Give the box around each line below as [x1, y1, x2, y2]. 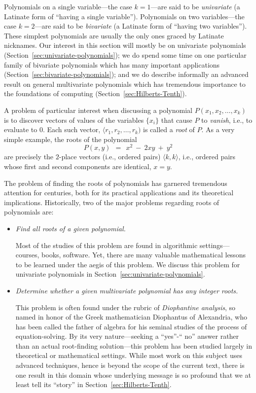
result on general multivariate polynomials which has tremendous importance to [4, 78, 246, 89]
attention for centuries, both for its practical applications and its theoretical [4, 187, 234, 198]
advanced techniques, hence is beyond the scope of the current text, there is [15, 360, 245, 370]
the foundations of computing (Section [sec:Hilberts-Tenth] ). [4, 88, 187, 99]
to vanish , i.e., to [201, 114, 253, 125]
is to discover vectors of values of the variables [4, 114, 144, 125]
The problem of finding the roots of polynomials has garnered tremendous [4, 178, 227, 188]
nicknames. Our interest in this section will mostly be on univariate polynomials [4, 40, 246, 50]
